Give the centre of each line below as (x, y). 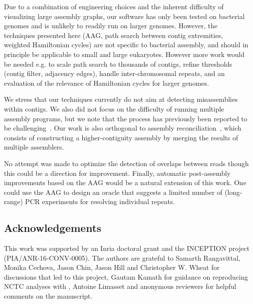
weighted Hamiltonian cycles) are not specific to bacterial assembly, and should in (126, 45)
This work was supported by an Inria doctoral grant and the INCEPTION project (127, 248)
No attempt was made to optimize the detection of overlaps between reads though (126, 163)
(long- (233, 192)
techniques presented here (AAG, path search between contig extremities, (114, 35)
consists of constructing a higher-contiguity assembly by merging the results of (121, 137)
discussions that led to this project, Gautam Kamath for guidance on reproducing (126, 276)
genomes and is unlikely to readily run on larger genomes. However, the (111, 26)
